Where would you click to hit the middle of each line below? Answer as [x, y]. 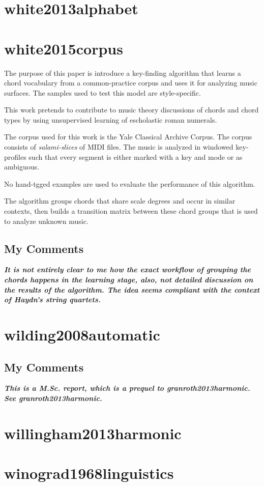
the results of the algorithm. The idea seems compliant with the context [132, 289]
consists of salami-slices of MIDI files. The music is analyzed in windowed [119, 147]
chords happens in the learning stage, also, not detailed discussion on [129, 280]
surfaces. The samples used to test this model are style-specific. [102, 92]
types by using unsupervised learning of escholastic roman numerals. [111, 119]
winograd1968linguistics [89, 473]
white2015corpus [64, 48]
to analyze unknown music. [46, 221]
